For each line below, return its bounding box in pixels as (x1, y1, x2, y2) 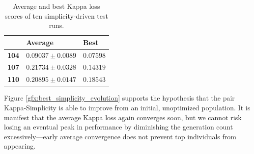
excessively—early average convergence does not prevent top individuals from (4, 131, 236, 141)
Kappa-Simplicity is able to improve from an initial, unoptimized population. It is (4, 103, 251, 112)
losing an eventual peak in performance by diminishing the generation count (4, 122, 233, 132)
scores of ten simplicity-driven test (5, 10, 108, 21)
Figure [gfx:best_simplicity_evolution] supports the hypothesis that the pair (4, 93, 235, 103)
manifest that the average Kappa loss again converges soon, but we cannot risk (4, 112, 242, 122)
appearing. (4, 141, 36, 151)
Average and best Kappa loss (13, 1, 100, 11)
